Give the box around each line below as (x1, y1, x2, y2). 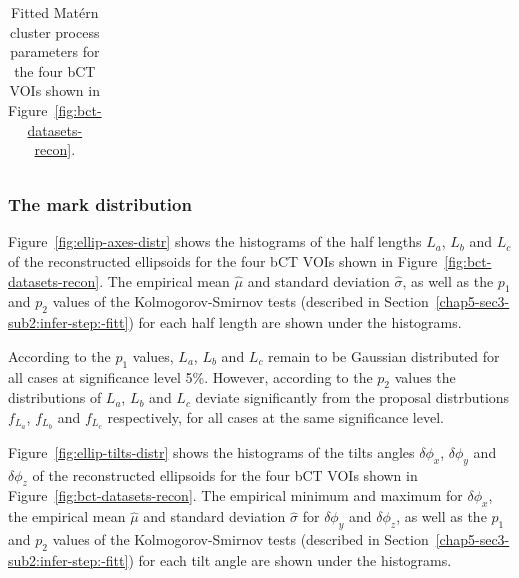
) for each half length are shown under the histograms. (128, 312, 462, 333)
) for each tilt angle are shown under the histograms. (128, 549, 452, 570)
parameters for (10, 41, 100, 62)
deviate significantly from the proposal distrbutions (195, 387, 510, 408)
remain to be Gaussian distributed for (268, 345, 500, 366)
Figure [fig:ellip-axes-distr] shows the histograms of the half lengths (8, 231, 422, 252)
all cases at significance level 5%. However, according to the (8, 366, 373, 387)
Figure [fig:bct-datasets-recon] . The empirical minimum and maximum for (8, 485, 463, 506)
